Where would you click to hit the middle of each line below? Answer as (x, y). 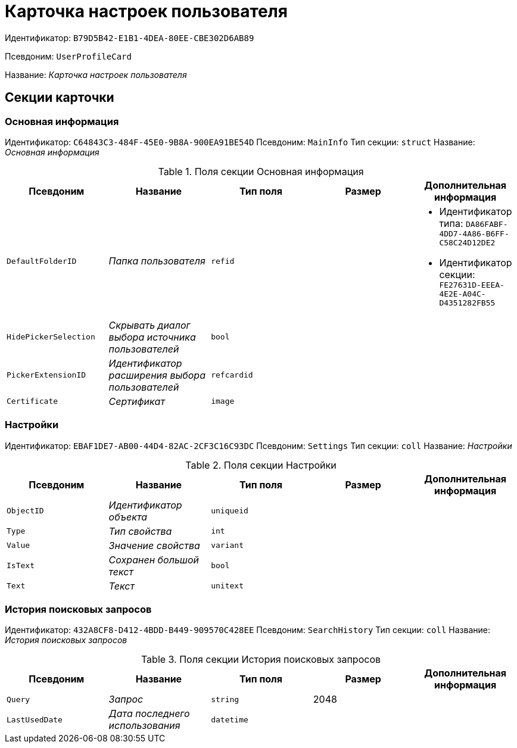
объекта (128, 517)
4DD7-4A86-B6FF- (474, 233)
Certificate (32, 401)
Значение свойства (154, 545)
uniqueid (230, 511)
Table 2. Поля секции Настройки (261, 465)
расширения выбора (157, 375)
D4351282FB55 (467, 303)
